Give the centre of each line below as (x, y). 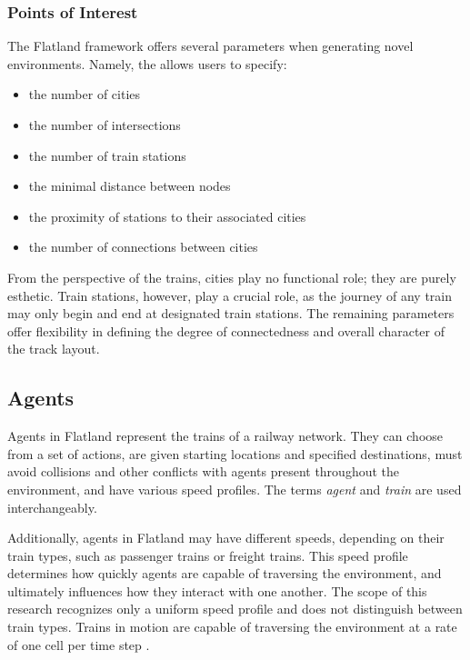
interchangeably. (52, 507)
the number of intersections (105, 125)
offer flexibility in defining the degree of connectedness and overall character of (226, 330)
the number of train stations (107, 155)
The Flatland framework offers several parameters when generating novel (210, 46)
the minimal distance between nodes (130, 186)
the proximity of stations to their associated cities (167, 216)
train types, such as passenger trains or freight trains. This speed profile (208, 555)
